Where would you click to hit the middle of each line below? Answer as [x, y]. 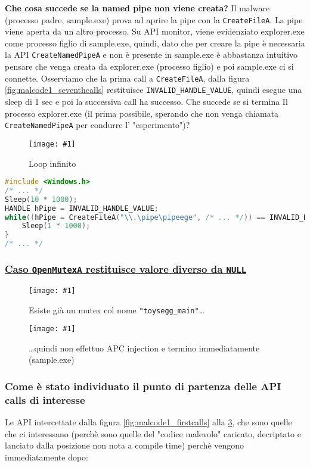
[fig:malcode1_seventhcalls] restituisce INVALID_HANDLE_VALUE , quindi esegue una [154, 90]
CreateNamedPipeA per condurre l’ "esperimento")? [97, 125]
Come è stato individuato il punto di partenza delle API [143, 386]
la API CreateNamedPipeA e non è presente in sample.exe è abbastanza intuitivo [151, 55]
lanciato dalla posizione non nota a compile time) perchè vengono [125, 445]
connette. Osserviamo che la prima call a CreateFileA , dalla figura [127, 78]
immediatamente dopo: [46, 457]
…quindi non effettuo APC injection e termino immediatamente [144, 348]
